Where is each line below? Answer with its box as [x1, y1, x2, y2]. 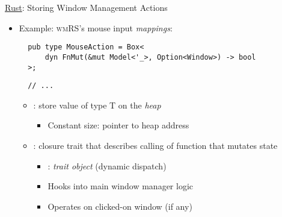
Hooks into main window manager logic [48, 180, 194, 192]
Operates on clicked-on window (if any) [48, 200, 192, 212]
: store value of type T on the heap [33, 98, 161, 111]
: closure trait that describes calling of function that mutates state [33, 139, 278, 151]
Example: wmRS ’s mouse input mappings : [19, 21, 173, 34]
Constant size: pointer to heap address [48, 119, 189, 131]
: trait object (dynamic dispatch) [48, 159, 167, 172]
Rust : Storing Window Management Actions [5, 1, 168, 13]
